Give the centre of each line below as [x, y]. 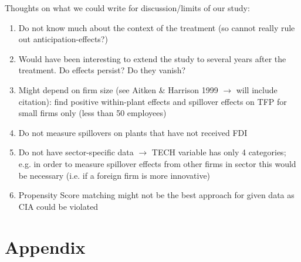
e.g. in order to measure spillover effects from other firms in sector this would [157, 163]
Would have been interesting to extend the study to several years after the [152, 58]
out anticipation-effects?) [63, 39]
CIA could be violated [58, 206]
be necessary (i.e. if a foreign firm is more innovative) [114, 175]
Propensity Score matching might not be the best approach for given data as [156, 195]
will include [257, 89]
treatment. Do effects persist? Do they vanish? [102, 70]
